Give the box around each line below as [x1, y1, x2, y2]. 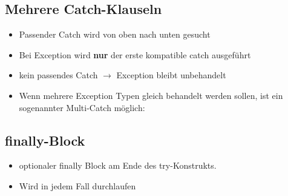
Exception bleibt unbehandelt [116, 69, 226, 81]
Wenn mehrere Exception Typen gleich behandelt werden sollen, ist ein [19, 89, 283, 101]
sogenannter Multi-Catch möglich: [19, 101, 145, 113]
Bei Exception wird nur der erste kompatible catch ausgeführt [19, 48, 251, 61]
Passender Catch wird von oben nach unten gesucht [19, 28, 211, 41]
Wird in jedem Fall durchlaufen [19, 179, 136, 192]
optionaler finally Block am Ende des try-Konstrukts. [19, 159, 217, 172]
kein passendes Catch [19, 69, 98, 81]
